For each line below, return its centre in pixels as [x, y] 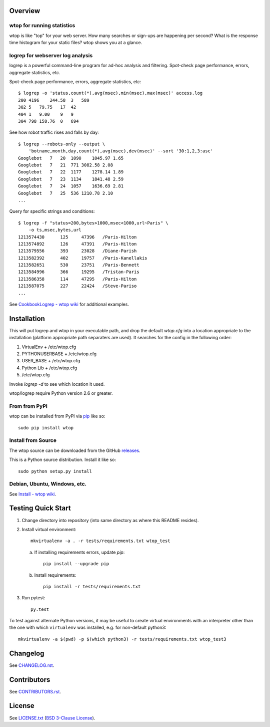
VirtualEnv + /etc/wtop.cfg [49, 347]
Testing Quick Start [40, 508]
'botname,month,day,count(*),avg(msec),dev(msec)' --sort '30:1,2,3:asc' [121, 151]
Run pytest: [33, 598]
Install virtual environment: [49, 529]
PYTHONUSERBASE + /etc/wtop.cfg [59, 354]
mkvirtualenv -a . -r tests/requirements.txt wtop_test [100, 541]
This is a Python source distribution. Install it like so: [63, 460]
